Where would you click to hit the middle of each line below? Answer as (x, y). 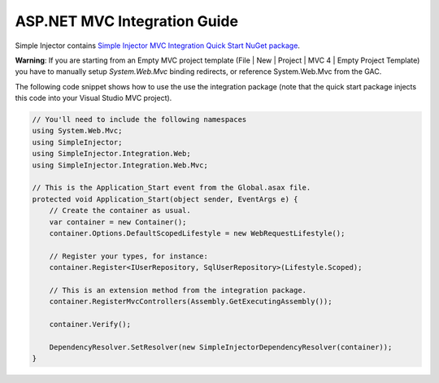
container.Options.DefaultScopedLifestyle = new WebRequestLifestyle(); (197, 233)
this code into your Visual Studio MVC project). (93, 98)
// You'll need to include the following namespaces (139, 120)
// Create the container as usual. (120, 211)
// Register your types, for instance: (129, 256)
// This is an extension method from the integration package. (178, 290)
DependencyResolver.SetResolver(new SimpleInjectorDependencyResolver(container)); (221, 347)
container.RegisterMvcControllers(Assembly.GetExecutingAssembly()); (191, 302)
